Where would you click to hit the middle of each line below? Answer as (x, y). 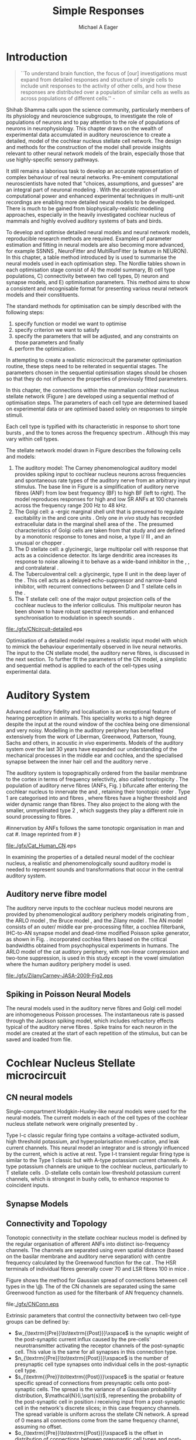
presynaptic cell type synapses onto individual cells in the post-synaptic (102, 1364)
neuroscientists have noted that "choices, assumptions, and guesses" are (95, 183)
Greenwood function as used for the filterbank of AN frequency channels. (95, 1293)
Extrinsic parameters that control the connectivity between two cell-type (94, 1315)
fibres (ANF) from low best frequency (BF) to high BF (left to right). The (100, 493)
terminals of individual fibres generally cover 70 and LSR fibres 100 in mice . (98, 1269)
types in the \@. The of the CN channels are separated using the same (91, 1287)
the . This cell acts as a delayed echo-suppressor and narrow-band (96, 580)
